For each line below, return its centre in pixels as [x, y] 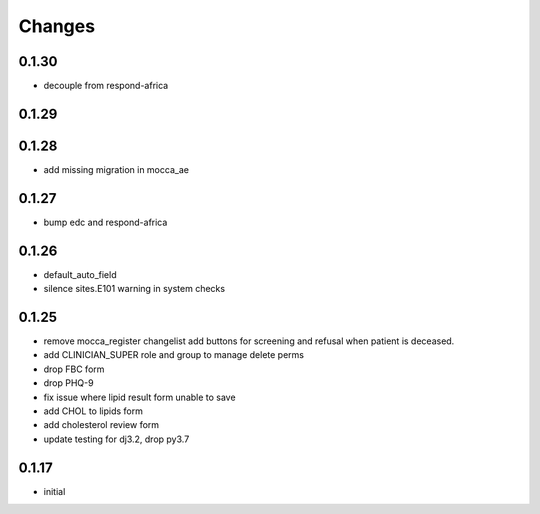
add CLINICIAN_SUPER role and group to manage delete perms [174, 355]
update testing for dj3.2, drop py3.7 [116, 439]
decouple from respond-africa [106, 86]
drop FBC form [74, 369]
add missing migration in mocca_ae [116, 169]
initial [54, 491]
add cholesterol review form [101, 425]
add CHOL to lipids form [93, 411]
